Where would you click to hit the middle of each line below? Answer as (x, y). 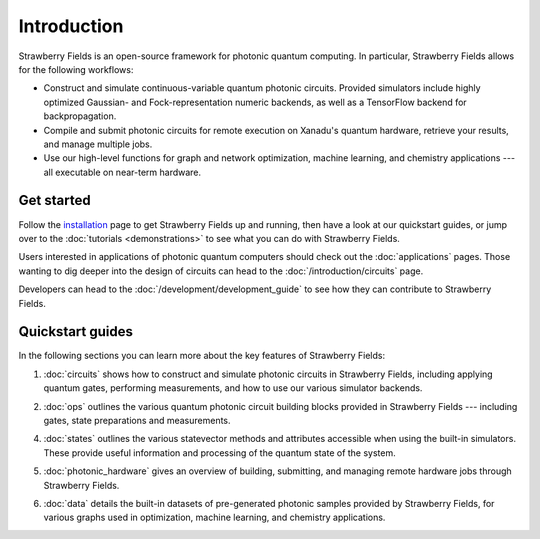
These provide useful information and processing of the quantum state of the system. (220, 452)
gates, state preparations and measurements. (137, 420)
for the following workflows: (76, 69)
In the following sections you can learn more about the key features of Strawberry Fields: (201, 356)
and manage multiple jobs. (98, 144)
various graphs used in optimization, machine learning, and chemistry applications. (214, 517)
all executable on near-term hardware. (122, 172)
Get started (54, 200)
